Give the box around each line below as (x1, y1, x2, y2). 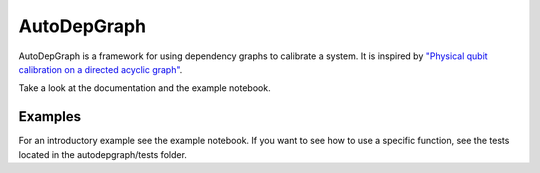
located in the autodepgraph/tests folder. (18, 148, 187, 160)
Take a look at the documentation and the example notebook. (18, 82, 271, 94)
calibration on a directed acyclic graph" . (18, 63, 183, 75)
